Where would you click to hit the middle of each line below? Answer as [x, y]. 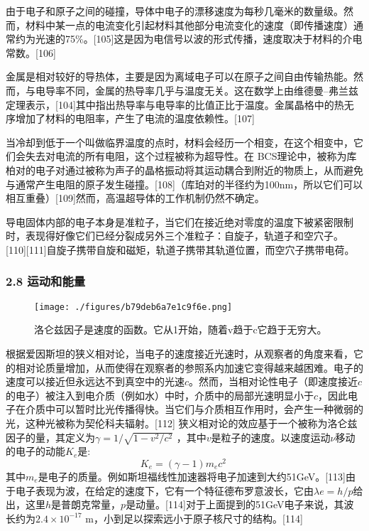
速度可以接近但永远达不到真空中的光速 [95, 381]
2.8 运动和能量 [46, 281]
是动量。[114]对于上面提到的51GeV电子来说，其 [235, 504]
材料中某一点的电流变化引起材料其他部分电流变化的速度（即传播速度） [189, 25]
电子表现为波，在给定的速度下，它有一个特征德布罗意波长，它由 [164, 490]
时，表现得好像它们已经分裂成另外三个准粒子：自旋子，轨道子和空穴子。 [175, 236]
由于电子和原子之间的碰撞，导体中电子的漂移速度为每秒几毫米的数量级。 [175, 11]
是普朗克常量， [86, 504]
